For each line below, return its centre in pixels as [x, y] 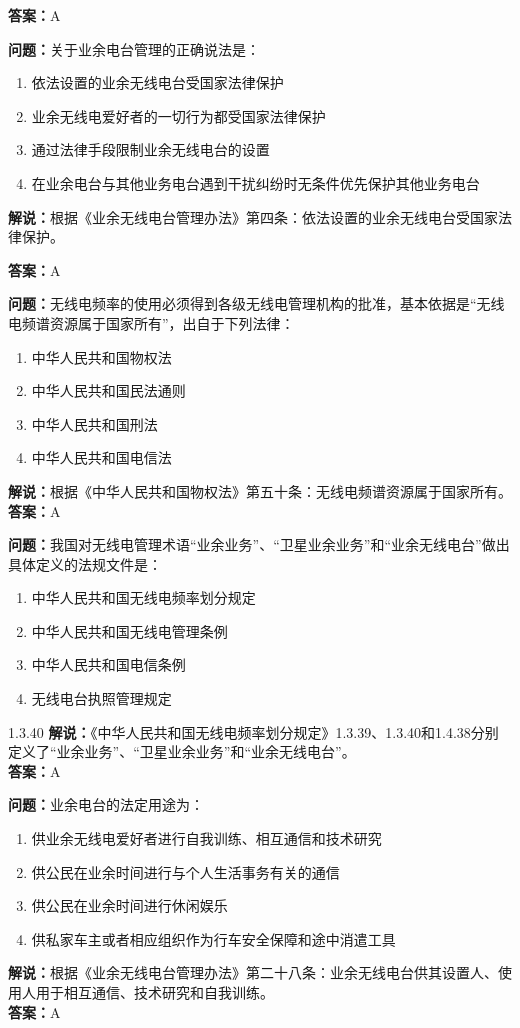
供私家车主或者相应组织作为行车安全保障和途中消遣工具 [213, 938]
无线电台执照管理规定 [101, 698]
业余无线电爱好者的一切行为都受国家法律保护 [178, 115]
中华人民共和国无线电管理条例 [129, 630]
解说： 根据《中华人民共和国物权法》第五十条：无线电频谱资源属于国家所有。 [260, 490]
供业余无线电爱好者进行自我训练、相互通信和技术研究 [206, 838]
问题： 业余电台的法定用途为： [106, 804]
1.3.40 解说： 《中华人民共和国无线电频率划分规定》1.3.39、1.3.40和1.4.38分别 [253, 731]
